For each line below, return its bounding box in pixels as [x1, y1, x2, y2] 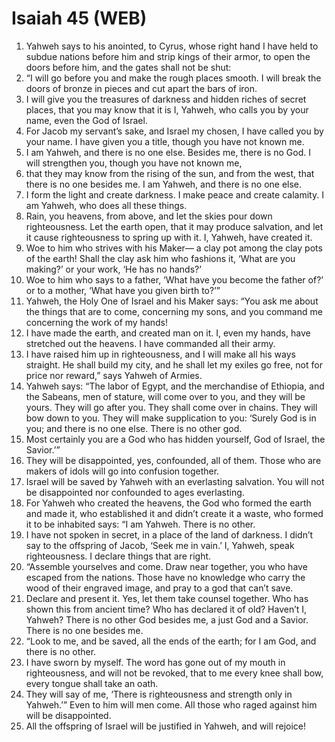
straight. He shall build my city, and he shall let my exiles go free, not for [25, 358, 323, 371]
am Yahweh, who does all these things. [25, 199, 188, 211]
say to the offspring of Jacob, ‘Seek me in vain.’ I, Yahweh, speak [25, 539, 295, 551]
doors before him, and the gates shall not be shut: [25, 61, 232, 73]
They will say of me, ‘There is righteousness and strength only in [25, 688, 293, 700]
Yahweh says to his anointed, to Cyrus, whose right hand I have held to [25, 40, 319, 52]
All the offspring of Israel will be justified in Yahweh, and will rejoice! [25, 720, 307, 732]
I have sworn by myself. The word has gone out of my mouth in [25, 656, 286, 668]
